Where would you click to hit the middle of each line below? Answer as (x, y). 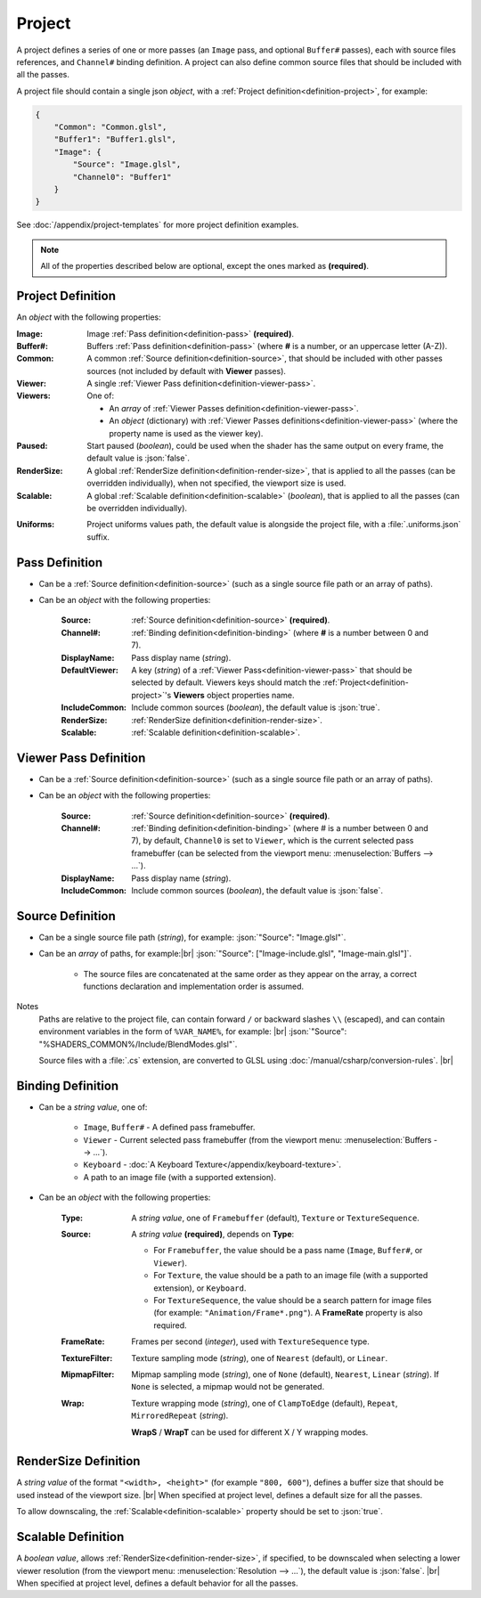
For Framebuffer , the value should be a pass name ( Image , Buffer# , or (288, 1251)
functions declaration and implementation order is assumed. (194, 987)
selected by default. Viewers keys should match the (226, 682)
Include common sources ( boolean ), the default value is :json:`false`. (257, 890)
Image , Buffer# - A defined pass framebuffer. (169, 1128)
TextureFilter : (87, 1357)
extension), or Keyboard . (200, 1288)
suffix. (98, 537)
